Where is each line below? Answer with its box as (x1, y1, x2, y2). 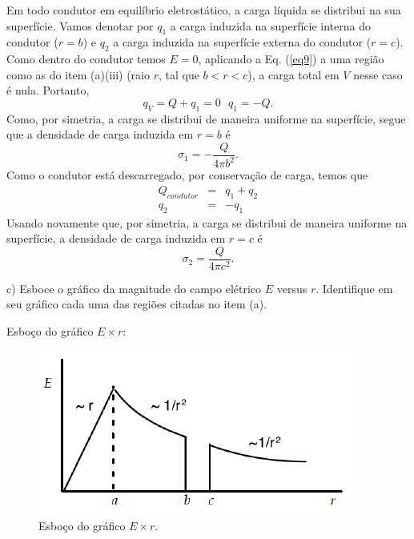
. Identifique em (316, 280, 393, 296)
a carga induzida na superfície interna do (170, 17, 372, 34)
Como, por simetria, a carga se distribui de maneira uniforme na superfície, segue (6, 110, 406, 127)
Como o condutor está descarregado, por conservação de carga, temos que (6, 167, 368, 183)
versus (276, 280, 307, 296)
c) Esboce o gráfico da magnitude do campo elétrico (6, 280, 262, 296)
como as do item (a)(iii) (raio (6, 66, 150, 82)
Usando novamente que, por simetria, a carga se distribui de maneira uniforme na (6, 214, 408, 231)
